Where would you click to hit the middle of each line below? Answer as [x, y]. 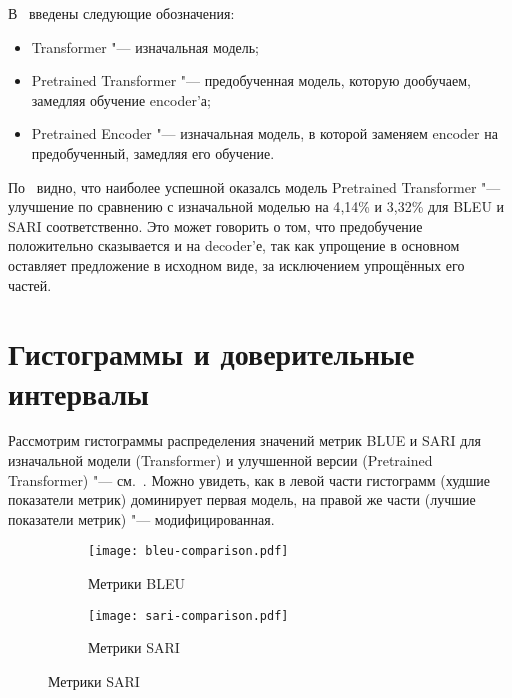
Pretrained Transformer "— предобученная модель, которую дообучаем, [251, 80]
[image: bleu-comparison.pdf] [188, 551]
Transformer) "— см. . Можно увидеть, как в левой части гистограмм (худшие [249, 479]
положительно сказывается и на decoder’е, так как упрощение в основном [234, 245]
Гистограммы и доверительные [211, 353]
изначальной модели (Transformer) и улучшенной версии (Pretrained [220, 460]
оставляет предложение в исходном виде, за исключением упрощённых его [236, 264]
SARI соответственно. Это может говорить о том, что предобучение [215, 225]
